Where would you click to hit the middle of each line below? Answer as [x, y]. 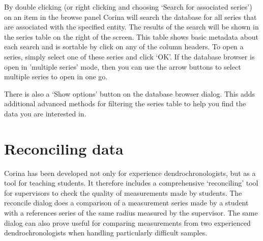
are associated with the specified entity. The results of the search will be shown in [131, 27]
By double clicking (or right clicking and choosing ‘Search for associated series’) [128, 7]
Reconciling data [64, 148]
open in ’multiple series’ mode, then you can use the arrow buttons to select [123, 66]
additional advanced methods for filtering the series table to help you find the [125, 103]
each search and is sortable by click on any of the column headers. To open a [124, 47]
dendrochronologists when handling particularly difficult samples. [106, 233]
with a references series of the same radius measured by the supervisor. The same [131, 213]
